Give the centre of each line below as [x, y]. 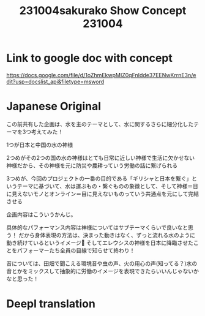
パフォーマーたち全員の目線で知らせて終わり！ [76, 250]
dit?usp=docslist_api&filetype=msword [55, 81]
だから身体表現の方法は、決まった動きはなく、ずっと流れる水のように [107, 235]
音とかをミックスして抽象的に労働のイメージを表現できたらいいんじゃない [100, 271]
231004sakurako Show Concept [103, 11]
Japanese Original [54, 106]
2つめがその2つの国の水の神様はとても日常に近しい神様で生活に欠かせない [100, 157]
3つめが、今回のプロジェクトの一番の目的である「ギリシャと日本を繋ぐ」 [99, 178]
